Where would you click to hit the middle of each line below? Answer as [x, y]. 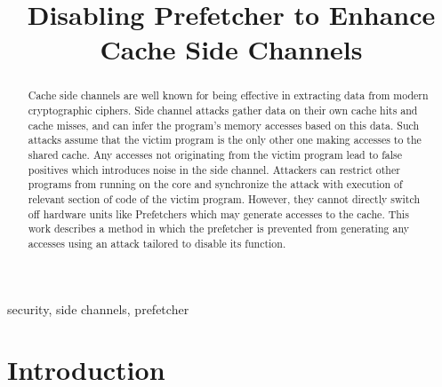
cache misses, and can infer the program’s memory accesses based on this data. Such [224, 125]
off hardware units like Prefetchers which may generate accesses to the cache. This [218, 213]
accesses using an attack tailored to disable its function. [157, 243]
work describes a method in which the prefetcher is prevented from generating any [218, 229]
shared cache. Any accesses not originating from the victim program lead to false [215, 154]
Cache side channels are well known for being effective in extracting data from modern [228, 95]
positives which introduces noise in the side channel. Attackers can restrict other [214, 169]
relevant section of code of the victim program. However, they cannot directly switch [224, 198]
